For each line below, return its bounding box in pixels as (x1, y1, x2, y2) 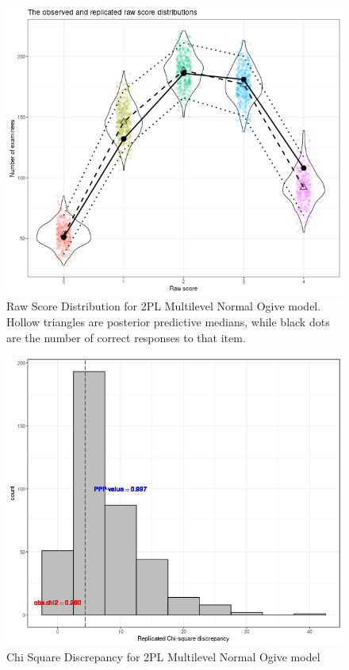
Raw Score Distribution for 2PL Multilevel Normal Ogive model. (6, 298, 321, 314)
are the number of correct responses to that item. (6, 329, 246, 345)
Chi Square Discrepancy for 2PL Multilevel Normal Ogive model (6, 648, 320, 664)
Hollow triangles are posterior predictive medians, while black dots (6, 313, 330, 329)
